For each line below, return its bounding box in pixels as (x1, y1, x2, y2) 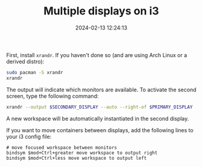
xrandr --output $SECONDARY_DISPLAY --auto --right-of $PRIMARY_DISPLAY (6, 104, 193, 110)
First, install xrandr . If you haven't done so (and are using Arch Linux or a (6, 51, 188, 58)
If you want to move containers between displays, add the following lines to (6, 126, 194, 133)
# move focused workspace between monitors (6, 144, 118, 151)
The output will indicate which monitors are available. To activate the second (6, 86, 197, 93)
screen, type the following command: (6, 92, 99, 100)
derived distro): (6, 58, 45, 65)
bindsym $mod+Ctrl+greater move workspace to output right (6, 150, 158, 156)
